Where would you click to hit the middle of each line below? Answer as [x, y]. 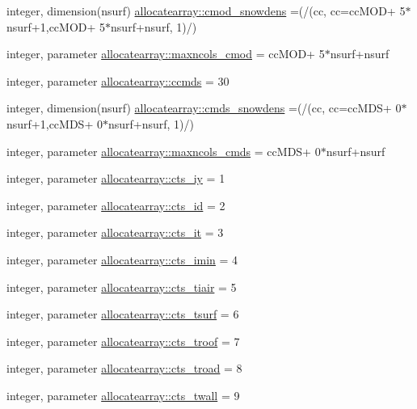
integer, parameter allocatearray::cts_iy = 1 [116, 178]
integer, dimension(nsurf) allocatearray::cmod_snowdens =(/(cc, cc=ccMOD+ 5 [206, 11]
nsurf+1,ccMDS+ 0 [55, 123]
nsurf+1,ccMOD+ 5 [56, 26]
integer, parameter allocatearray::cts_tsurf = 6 [123, 314]
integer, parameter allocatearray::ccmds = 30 [118, 80]
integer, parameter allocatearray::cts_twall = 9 [123, 395]
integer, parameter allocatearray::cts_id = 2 [116, 205]
